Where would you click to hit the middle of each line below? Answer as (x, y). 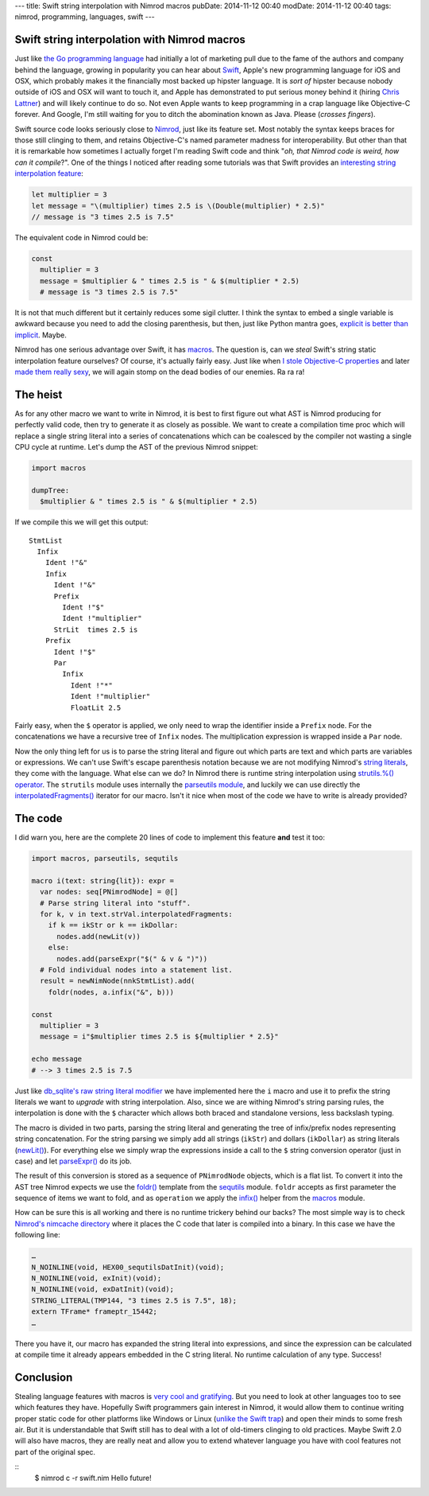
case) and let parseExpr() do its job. (73, 1161)
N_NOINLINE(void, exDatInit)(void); (103, 1290)
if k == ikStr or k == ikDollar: (113, 925)
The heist (39, 394)
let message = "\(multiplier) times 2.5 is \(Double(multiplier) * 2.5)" (178, 206)
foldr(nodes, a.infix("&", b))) (111, 992)
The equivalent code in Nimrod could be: (81, 237)
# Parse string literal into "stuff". (115, 903)
